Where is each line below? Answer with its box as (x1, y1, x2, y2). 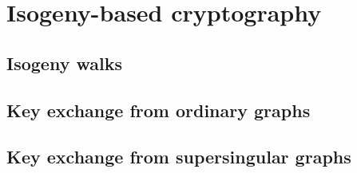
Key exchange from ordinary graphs (6, 97, 311, 122)
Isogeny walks (6, 50, 122, 75)
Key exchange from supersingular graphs (6, 144, 351, 169)
